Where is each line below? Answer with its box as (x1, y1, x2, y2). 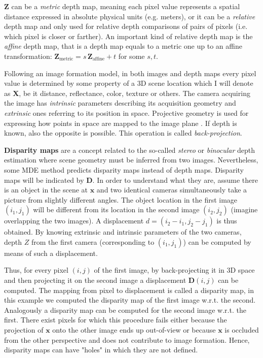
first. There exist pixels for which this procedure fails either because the (4, 314, 227, 325)
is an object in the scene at (4, 184, 88, 195)
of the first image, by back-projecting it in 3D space (94, 265, 255, 275)
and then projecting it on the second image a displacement (4, 275, 186, 285)
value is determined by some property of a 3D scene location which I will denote (4, 78, 253, 88)
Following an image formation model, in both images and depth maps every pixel (4, 68, 256, 78)
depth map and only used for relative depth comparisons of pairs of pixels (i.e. (4, 21, 248, 31)
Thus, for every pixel (4, 265, 68, 275)
